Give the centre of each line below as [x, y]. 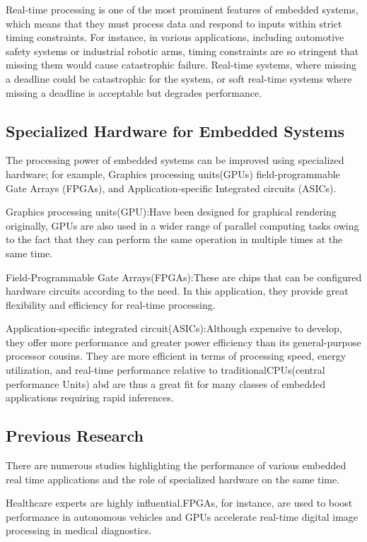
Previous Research [75, 436]
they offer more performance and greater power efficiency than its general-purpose [183, 342]
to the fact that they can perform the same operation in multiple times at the [174, 239]
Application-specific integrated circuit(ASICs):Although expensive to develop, [174, 328]
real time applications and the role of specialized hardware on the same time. [173, 479]
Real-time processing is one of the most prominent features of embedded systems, [182, 9]
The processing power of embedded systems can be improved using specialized [175, 160]
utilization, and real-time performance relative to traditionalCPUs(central [165, 370]
